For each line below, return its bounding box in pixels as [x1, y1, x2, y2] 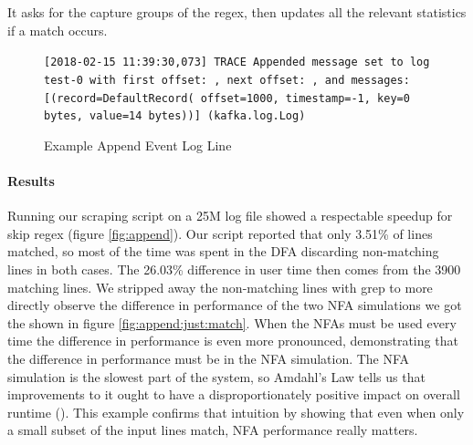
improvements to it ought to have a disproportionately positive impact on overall [7, 385, 460, 404]
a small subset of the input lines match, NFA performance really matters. [7, 420, 418, 440]
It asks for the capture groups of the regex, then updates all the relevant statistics [7, 3, 467, 21]
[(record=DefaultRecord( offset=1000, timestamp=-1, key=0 [44, 91, 410, 105]
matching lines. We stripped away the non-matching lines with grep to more [7, 277, 433, 296]
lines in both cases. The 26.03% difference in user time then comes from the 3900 [7, 259, 461, 278]
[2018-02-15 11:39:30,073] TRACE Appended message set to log [44, 56, 430, 69]
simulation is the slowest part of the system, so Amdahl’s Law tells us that [7, 367, 426, 386]
